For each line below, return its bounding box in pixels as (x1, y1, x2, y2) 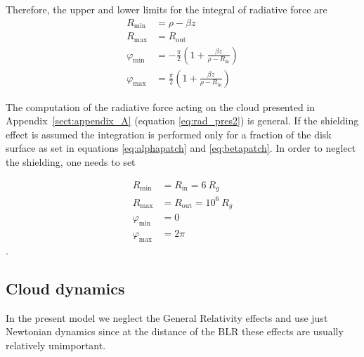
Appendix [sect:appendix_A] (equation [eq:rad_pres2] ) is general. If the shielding (6, 113, 359, 128)
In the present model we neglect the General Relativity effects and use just (6, 310, 328, 325)
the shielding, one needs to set (6, 155, 136, 169)
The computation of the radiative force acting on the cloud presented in (6, 99, 316, 114)
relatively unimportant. (6, 337, 106, 352)
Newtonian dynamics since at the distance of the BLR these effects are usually (6, 324, 344, 339)
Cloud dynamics (6, 277, 125, 299)
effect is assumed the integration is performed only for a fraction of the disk (6, 126, 332, 141)
